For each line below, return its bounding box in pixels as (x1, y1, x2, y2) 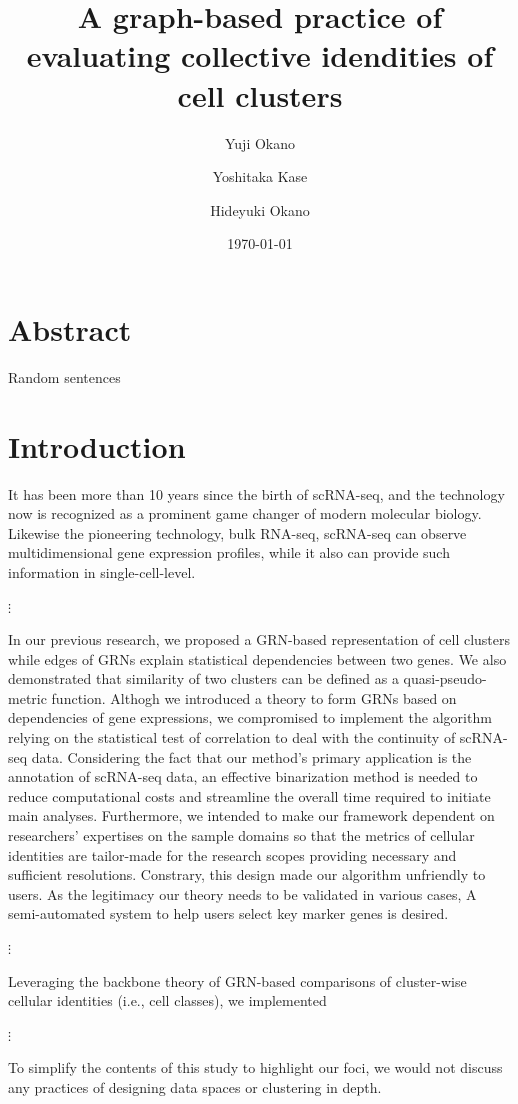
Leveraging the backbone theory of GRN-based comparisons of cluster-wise (8, 970, 467, 991)
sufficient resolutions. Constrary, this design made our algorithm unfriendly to (8, 864, 486, 885)
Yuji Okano (224, 132, 296, 153)
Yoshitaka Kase (212, 166, 308, 187)
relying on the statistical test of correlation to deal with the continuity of (8, 727, 456, 748)
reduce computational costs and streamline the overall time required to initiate (8, 785, 491, 806)
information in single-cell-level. (8, 561, 196, 582)
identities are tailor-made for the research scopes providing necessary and (8, 844, 457, 865)
